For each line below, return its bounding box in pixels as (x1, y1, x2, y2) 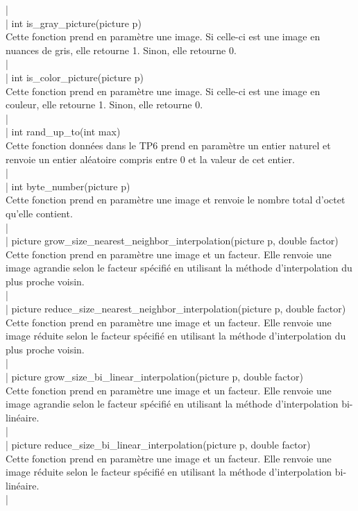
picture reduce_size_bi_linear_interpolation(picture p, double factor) (11, 437, 311, 451)
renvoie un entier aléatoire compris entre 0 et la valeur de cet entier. (6, 151, 295, 166)
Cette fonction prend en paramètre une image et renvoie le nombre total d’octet (6, 192, 346, 207)
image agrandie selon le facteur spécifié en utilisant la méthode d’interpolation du (6, 260, 352, 275)
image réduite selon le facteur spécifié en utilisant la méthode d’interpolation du (6, 328, 346, 343)
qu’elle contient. (6, 206, 73, 220)
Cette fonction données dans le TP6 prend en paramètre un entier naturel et (6, 137, 331, 152)
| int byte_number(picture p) (6, 178, 130, 193)
